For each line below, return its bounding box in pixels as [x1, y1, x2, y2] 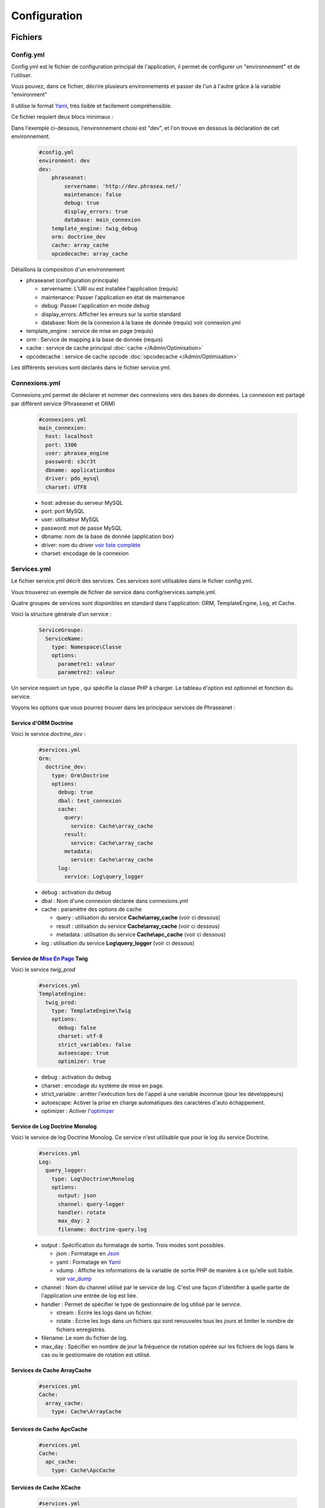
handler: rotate [58, 1209, 106, 1216]
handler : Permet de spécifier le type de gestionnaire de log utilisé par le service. [41, 1300, 242, 1308]
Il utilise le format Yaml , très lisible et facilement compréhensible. [11, 102, 172, 109]
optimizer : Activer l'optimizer [41, 1107, 114, 1114]
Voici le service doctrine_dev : [11, 730, 86, 738]
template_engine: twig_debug [51, 225, 138, 232]
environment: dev [39, 157, 90, 164]
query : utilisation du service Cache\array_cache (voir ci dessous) [56, 914, 221, 921]
